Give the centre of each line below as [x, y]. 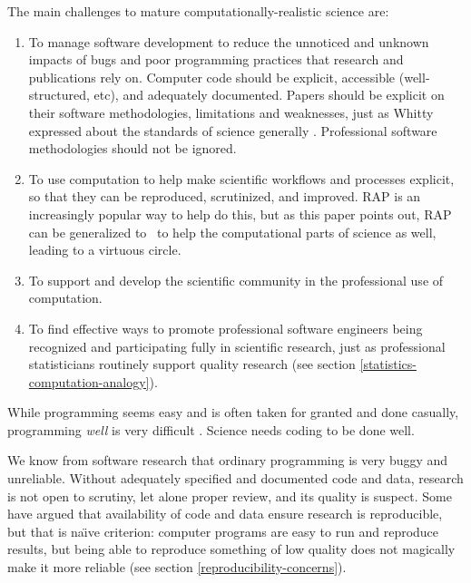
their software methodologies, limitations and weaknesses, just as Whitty [231, 112]
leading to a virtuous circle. [105, 250]
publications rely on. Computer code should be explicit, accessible [212, 77]
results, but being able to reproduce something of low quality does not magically [231, 549]
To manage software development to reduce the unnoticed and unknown [229, 41]
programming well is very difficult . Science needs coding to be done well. [211, 429]
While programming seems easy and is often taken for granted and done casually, [233, 412]
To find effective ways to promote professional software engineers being [226, 328]
